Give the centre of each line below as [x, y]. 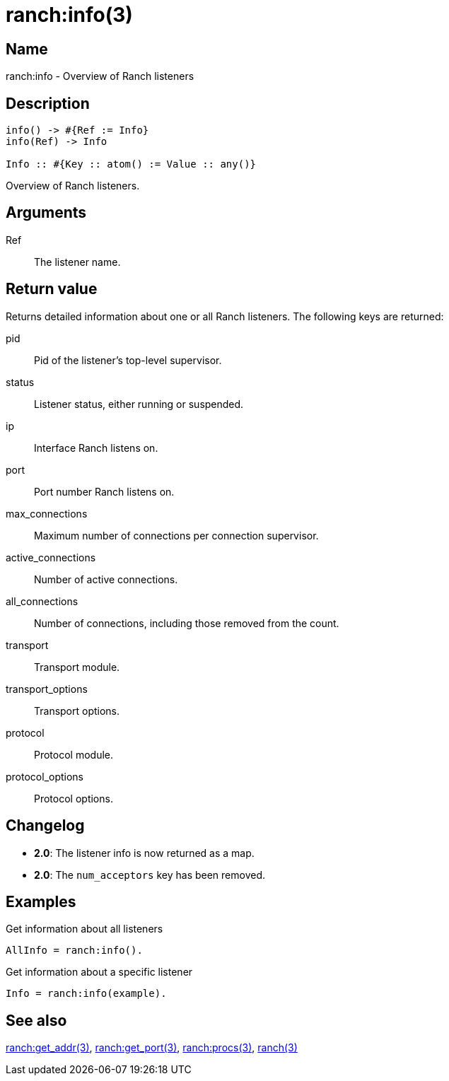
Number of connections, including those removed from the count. [187, 623]
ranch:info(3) [69, 15]
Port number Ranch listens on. [104, 491]
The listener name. [77, 262]
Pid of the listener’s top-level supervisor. [128, 360]
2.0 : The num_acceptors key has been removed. [150, 875]
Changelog [45, 826]
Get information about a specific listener [99, 972]
